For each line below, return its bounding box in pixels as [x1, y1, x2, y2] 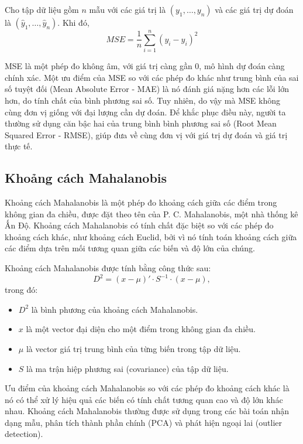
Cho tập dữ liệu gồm [5, 4, 79, 15]
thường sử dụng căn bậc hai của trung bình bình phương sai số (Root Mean [5, 117, 277, 129]
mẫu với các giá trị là [89, 4, 166, 15]
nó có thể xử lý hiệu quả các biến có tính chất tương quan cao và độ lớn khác [5, 393, 283, 405]
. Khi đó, [57, 16, 89, 28]
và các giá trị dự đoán [215, 4, 294, 15]
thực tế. [5, 140, 33, 152]
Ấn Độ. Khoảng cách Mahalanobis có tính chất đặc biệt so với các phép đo [5, 219, 274, 231]
